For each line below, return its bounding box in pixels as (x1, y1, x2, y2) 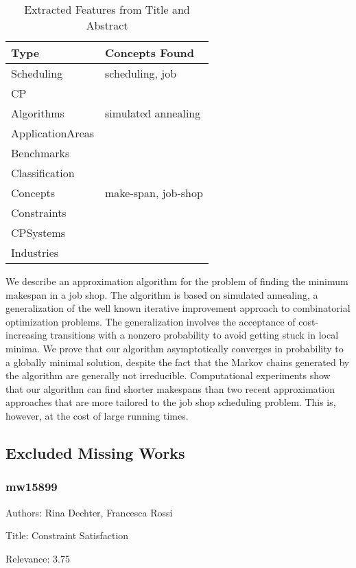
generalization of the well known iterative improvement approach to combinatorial (5, 301, 351, 315)
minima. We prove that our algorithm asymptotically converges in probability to (5, 341, 344, 355)
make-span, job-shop (105, 185, 203, 201)
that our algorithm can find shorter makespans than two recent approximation (5, 381, 335, 396)
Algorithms (11, 105, 64, 121)
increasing (5, 328, 47, 342)
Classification (11, 165, 75, 181)
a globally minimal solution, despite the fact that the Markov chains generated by (5, 354, 350, 369)
